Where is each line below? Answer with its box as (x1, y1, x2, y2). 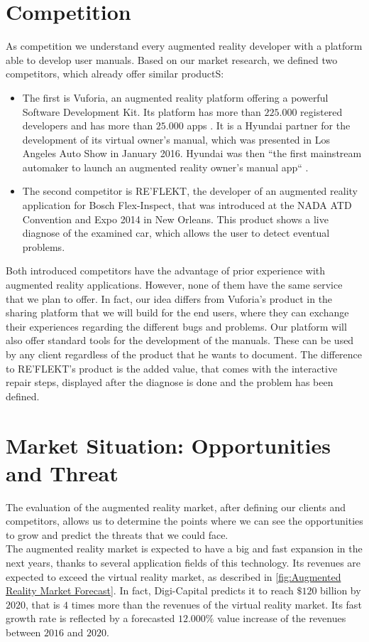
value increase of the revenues (217, 611, 346, 626)
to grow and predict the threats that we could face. (6, 527, 228, 542)
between (6, 625, 41, 640)
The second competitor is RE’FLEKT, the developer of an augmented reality (22, 183, 358, 198)
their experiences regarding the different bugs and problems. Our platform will (6, 319, 347, 333)
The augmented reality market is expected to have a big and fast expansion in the (6, 541, 363, 556)
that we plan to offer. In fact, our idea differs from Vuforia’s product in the (6, 291, 333, 306)
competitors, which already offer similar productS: (6, 66, 224, 81)
